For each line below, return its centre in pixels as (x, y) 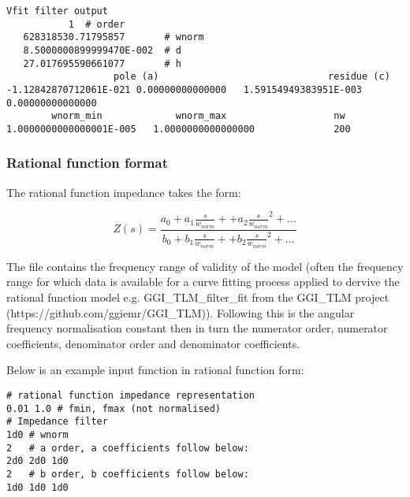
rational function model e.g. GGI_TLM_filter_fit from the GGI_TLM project (198, 297)
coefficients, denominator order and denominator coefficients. (153, 343)
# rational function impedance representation (130, 395)
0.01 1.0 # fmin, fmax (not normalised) (114, 408)
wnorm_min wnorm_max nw (198, 116)
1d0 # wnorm (37, 434)
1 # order (97, 24)
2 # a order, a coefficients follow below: (128, 448)
